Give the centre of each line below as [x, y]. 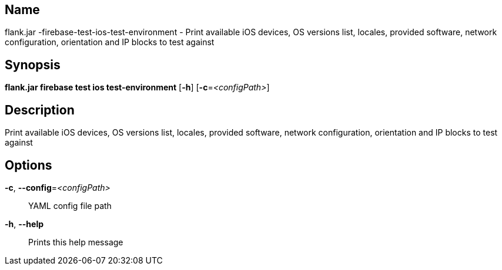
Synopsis [33, 65]
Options [29, 165]
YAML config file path [70, 205]
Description [40, 110]
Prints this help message [76, 242]
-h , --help [24, 224]
